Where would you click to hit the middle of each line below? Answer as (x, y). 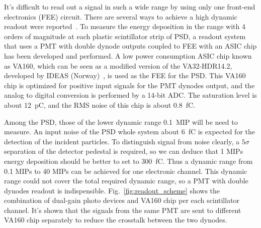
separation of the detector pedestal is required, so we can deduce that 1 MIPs (124, 151)
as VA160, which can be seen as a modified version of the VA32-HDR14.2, (118, 65)
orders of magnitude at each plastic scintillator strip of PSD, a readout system (125, 36)
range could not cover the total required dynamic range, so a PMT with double (126, 181)
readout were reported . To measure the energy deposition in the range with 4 (125, 26)
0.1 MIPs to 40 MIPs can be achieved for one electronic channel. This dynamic (126, 171)
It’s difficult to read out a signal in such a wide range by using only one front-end (130, 7)
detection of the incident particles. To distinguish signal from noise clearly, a (122, 141)
